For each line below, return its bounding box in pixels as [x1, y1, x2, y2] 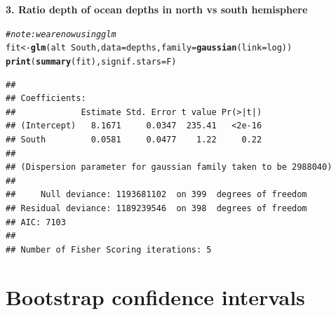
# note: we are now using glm [6, 29, 116, 39]
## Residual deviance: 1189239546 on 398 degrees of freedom [6, 203, 307, 213]
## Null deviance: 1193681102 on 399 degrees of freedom [6, 189, 307, 200]
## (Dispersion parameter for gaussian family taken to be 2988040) [6, 162, 332, 173]
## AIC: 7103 [6, 217, 66, 227]
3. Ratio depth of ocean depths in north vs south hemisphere [6, 2, 308, 16]
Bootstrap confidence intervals [6, 283, 305, 311]
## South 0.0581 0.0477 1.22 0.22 [6, 134, 262, 145]
